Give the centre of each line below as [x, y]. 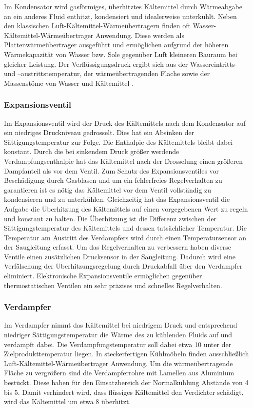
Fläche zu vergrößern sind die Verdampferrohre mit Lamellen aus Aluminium [119, 373]
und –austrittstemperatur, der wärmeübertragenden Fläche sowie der [107, 73]
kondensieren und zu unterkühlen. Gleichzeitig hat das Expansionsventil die [117, 199]
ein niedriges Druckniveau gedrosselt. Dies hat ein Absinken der [99, 132]
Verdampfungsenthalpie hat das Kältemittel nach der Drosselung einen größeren [123, 161]
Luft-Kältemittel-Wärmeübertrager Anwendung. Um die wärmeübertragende [118, 363]
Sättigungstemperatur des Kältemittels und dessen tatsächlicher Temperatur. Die [125, 228]
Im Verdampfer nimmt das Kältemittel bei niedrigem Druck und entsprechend [121, 325]
